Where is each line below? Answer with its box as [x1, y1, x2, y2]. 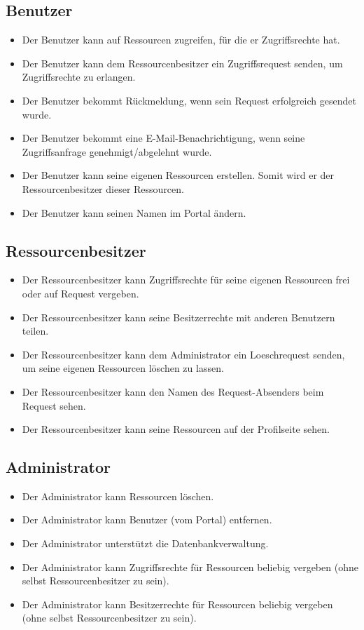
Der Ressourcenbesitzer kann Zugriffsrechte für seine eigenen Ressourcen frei [22, 272, 350, 287]
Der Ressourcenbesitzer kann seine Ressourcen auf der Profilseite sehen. [22, 422, 330, 436]
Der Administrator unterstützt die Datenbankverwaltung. [22, 536, 269, 551]
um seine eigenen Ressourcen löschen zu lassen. [22, 361, 224, 375]
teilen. [22, 323, 49, 338]
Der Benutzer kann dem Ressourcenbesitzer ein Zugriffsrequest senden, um [22, 55, 343, 70]
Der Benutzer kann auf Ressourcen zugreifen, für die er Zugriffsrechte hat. [22, 32, 340, 47]
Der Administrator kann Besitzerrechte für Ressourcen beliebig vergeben [22, 596, 333, 611]
